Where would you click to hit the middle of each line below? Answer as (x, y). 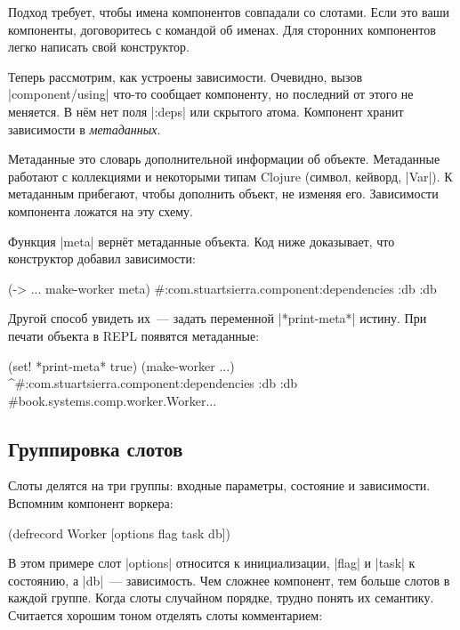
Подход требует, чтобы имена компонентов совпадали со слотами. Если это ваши (229, 12)
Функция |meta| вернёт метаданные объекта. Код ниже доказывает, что (202, 241)
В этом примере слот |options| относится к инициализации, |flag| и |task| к (212, 563)
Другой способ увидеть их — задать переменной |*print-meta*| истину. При (218, 318)
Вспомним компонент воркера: (91, 503)
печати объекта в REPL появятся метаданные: (134, 335)
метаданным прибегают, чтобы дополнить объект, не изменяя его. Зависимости (223, 194)
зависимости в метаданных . (85, 129)
